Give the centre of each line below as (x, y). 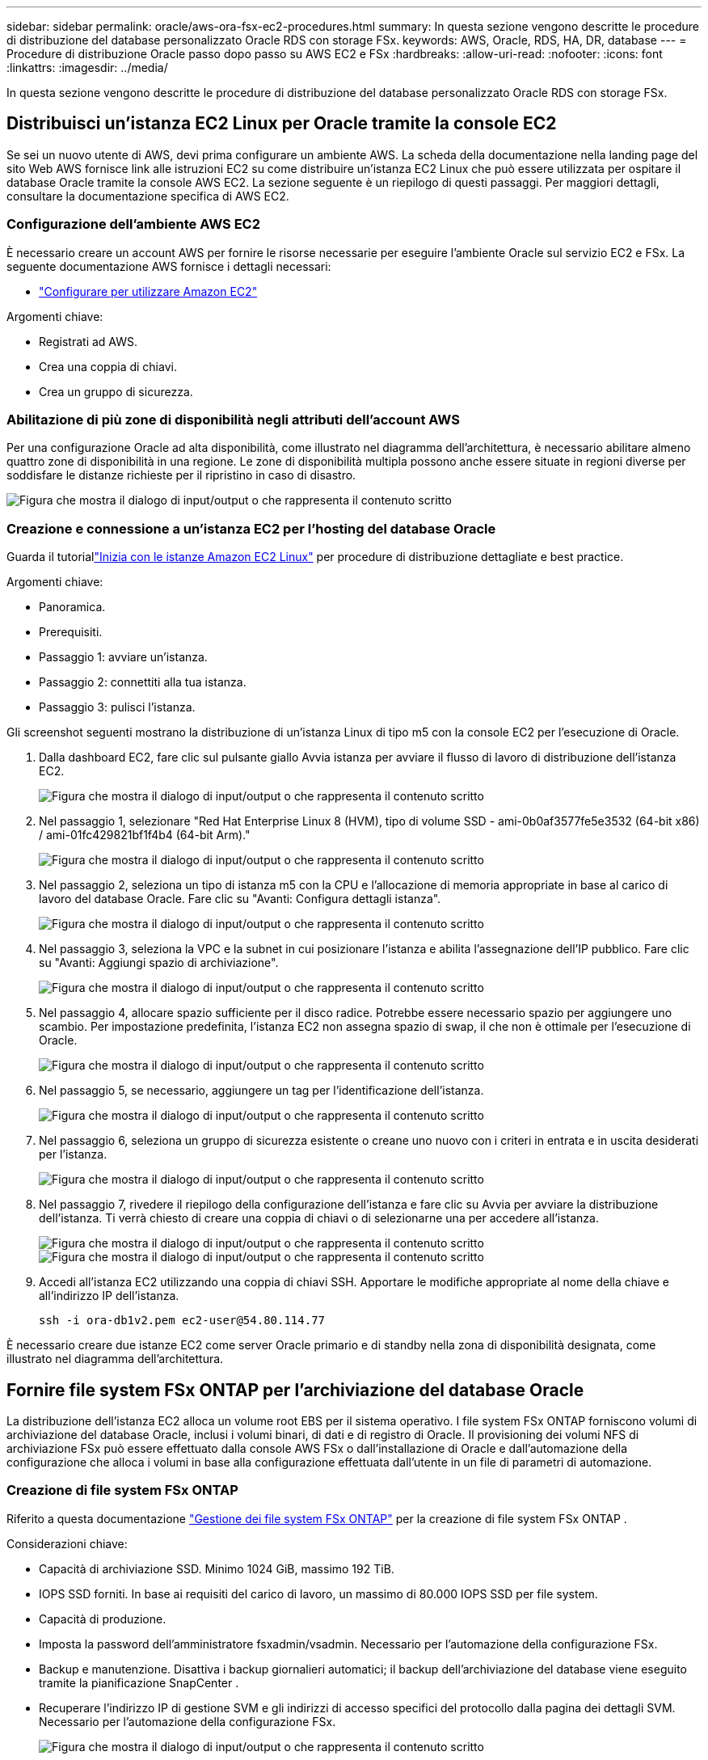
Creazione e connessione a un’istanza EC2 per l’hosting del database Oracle (251, 528)
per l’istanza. (73, 1154)
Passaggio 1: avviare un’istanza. (123, 657)
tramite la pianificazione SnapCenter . (139, 1682)
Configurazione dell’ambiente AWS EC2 (133, 224)
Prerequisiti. (71, 632)
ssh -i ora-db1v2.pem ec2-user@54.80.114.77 (182, 1321)
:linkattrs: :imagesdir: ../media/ (87, 68)
